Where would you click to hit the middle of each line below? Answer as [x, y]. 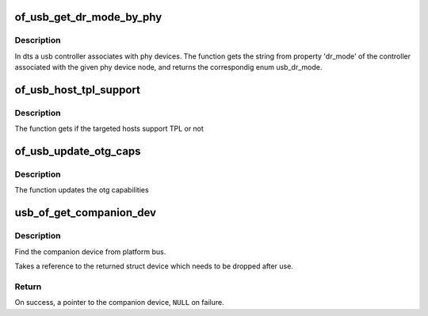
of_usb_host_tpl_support [77, 90]
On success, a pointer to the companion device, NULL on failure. [120, 303]
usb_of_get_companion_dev [86, 213]
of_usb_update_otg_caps [78, 152]
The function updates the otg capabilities [82, 190]
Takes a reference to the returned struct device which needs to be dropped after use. [154, 266]
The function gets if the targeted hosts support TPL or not [109, 129]
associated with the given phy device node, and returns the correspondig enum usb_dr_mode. [168, 67]
